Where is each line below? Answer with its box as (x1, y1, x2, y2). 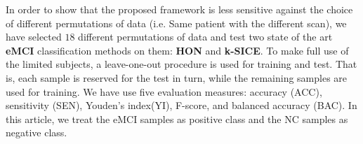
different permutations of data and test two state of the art (78, 29, 333, 44)
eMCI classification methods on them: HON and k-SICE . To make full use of (6, 43, 349, 57)
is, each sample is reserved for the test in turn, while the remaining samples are (6, 70, 348, 85)
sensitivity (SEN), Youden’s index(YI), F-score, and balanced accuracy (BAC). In (6, 98, 357, 113)
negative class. (6, 125, 67, 140)
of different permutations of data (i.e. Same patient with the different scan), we (6, 15, 347, 30)
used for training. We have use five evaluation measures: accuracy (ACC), (6, 84, 322, 99)
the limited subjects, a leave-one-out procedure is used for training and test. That (6, 57, 357, 71)
